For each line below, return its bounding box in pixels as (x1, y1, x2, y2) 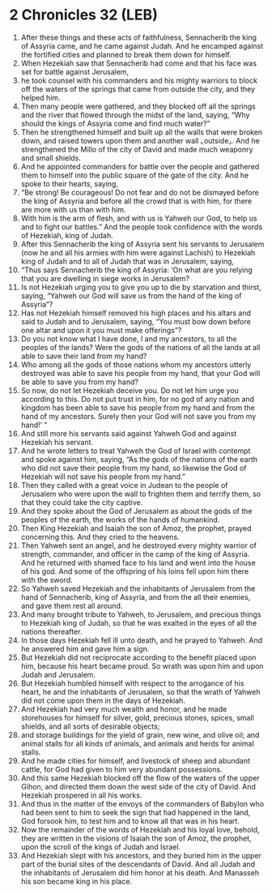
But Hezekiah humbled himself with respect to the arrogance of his (20, 678, 244, 688)
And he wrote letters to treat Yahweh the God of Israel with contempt (20, 446, 251, 456)
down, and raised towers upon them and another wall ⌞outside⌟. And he (20, 135, 260, 145)
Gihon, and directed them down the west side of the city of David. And (20, 781, 256, 791)
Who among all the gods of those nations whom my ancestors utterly (20, 359, 252, 370)
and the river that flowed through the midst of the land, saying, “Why (20, 109, 250, 119)
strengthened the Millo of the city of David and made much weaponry (20, 144, 253, 154)
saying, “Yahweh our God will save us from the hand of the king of (20, 290, 242, 301)
